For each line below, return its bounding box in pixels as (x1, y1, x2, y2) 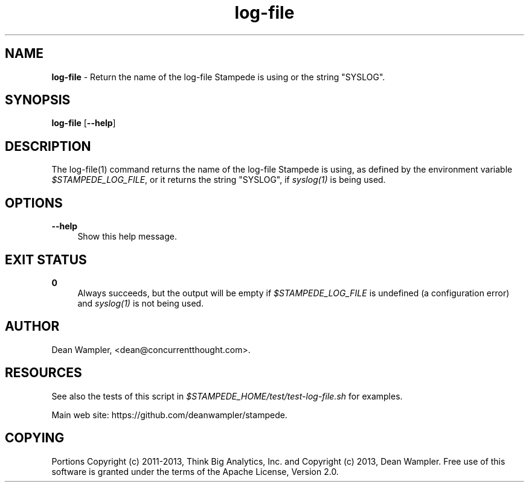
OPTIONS (5, 195, 63, 211)
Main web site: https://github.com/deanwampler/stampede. (51, 409, 287, 420)
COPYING (5, 430, 65, 446)
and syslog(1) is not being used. (77, 298, 204, 308)
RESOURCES (5, 365, 82, 381)
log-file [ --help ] (51, 118, 116, 129)
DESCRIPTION (5, 138, 91, 154)
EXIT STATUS (5, 252, 87, 267)
